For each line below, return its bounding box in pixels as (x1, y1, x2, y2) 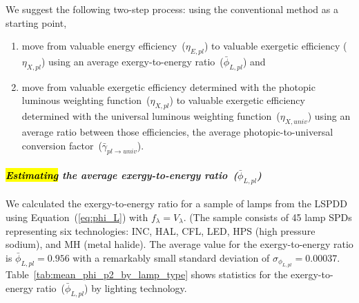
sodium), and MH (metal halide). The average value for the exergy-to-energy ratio (6, 237, 353, 251)
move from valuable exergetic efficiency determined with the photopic (21, 79, 316, 94)
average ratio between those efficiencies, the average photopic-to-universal (21, 124, 333, 138)
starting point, (6, 15, 67, 30)
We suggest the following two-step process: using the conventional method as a (6, 2, 338, 16)
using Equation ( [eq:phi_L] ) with (6, 209, 148, 224)
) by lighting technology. (84, 280, 187, 295)
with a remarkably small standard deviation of (72, 250, 270, 264)
